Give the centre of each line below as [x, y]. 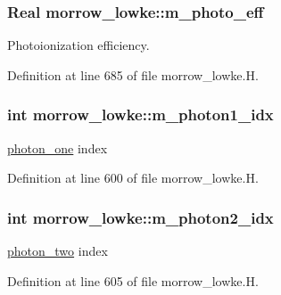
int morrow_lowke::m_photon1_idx [140, 115]
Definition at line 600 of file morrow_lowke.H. [133, 178]
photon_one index [58, 147]
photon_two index [58, 251]
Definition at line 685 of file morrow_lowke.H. [133, 74]
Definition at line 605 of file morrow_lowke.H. [133, 280]
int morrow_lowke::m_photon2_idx [140, 217]
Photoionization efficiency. [79, 45]
